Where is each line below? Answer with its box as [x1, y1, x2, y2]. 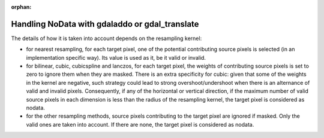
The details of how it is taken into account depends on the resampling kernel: [11, 35, 202, 42]
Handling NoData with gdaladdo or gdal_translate [11, 19, 199, 29]
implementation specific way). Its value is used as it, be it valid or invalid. [26, 54, 206, 61]
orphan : [11, 4, 32, 10]
